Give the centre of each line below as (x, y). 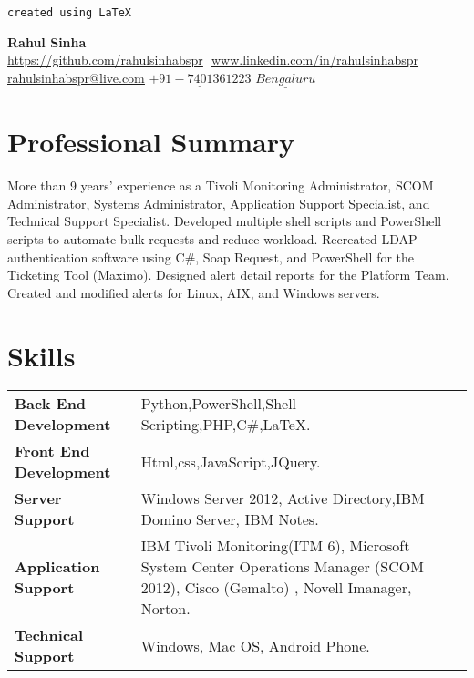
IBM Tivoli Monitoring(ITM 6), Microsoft (275, 546)
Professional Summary (151, 142)
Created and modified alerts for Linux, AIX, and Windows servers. (194, 292)
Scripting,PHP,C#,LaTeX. (226, 425)
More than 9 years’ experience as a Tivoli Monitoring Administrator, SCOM (221, 185)
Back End (51, 404)
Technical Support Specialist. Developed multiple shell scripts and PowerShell (225, 221)
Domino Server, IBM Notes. (230, 519)
